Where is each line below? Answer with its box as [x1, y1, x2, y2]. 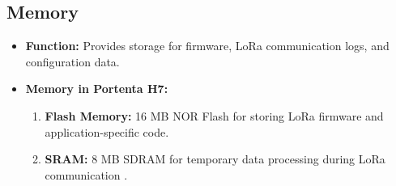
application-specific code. [45, 123, 169, 140]
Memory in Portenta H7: [25, 80, 168, 97]
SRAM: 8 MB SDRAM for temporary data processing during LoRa [45, 150, 385, 167]
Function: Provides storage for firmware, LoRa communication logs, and [25, 37, 390, 54]
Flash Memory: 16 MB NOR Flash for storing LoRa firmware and [45, 107, 384, 124]
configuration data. [25, 53, 120, 70]
